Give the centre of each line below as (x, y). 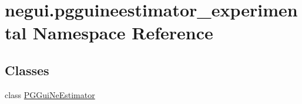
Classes (27, 70)
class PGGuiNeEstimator (50, 94)
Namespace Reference (123, 33)
